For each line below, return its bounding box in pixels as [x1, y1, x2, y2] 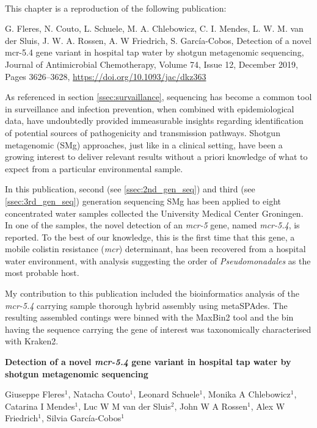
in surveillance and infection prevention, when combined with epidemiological [5, 102, 294, 115]
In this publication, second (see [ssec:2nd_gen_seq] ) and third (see [5, 183, 255, 195]
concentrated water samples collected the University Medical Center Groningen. [5, 206, 304, 219]
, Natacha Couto [68, 388, 130, 401]
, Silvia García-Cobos [42, 412, 122, 424]
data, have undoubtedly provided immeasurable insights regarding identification [5, 114, 304, 127]
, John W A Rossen [174, 399, 247, 412]
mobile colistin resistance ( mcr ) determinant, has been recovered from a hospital [5, 242, 306, 255]
